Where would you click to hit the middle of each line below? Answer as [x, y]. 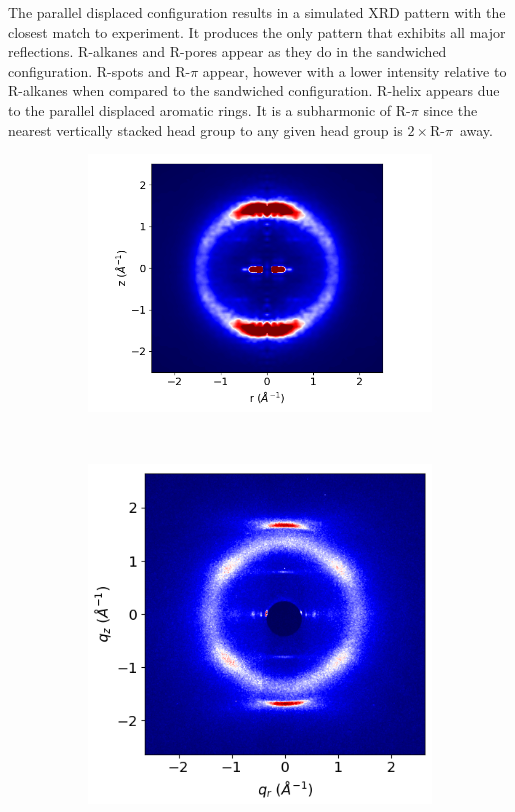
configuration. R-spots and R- [99, 70]
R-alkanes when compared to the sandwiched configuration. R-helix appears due [254, 90]
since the [450, 109]
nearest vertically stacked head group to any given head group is [205, 129]
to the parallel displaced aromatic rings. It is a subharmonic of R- [209, 109]
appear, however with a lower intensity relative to [354, 70]
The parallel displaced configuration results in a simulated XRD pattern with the [257, 12]
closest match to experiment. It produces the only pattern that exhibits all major [257, 31]
